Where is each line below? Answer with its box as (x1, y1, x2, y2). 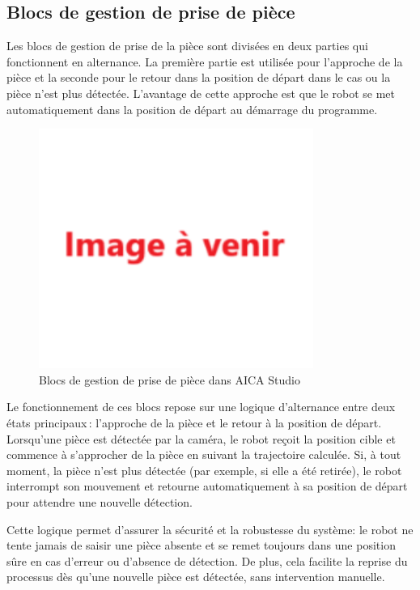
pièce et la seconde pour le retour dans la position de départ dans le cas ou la (6, 69, 391, 86)
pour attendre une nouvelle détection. (6, 493, 193, 510)
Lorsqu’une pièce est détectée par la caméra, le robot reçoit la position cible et (6, 430, 396, 447)
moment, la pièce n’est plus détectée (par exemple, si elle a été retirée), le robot (6, 461, 402, 478)
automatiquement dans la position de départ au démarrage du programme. (6, 100, 378, 117)
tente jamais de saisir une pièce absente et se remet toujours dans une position (6, 537, 396, 554)
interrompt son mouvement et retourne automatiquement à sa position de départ (6, 478, 408, 494)
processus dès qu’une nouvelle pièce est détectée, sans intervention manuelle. (6, 568, 385, 585)
